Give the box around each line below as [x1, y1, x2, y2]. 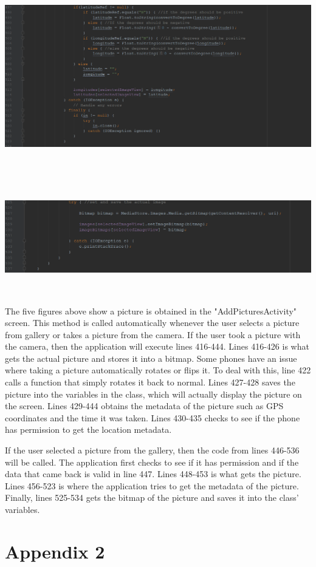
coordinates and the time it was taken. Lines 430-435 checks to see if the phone [5, 411, 300, 424]
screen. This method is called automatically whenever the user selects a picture [5, 316, 300, 329]
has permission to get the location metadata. [5, 423, 172, 436]
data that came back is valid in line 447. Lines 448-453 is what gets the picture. [5, 467, 301, 480]
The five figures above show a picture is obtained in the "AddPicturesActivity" [5, 304, 297, 317]
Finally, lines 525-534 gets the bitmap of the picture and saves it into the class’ [5, 491, 299, 504]
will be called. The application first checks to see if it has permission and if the [5, 455, 299, 468]
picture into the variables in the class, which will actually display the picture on [5, 387, 302, 400]
